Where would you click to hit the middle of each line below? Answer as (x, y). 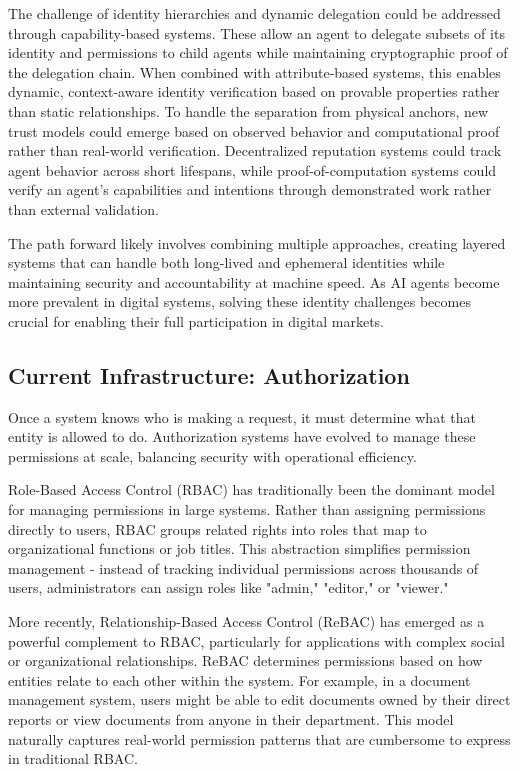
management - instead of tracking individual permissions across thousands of (243, 567)
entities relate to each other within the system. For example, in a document (239, 679)
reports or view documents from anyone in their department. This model (231, 719)
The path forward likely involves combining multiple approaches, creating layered (257, 242)
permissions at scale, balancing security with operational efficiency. (212, 455)
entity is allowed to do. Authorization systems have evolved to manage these (242, 436)
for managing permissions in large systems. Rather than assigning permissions (247, 509)
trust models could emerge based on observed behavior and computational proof (254, 130)
